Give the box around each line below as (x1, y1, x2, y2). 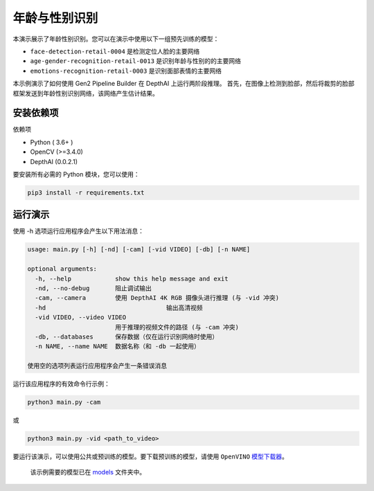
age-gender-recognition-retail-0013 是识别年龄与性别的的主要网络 (30, 57, 242, 65)
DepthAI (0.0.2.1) (30, 157, 78, 166)
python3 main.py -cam (27, 398, 101, 407)
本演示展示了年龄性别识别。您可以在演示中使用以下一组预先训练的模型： (12, 35, 220, 43)
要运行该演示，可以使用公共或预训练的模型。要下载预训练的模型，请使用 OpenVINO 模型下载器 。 (12, 452, 289, 461)
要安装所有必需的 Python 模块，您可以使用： (12, 170, 140, 178)
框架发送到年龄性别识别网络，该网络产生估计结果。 (12, 89, 159, 97)
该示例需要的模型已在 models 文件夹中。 (30, 468, 146, 476)
